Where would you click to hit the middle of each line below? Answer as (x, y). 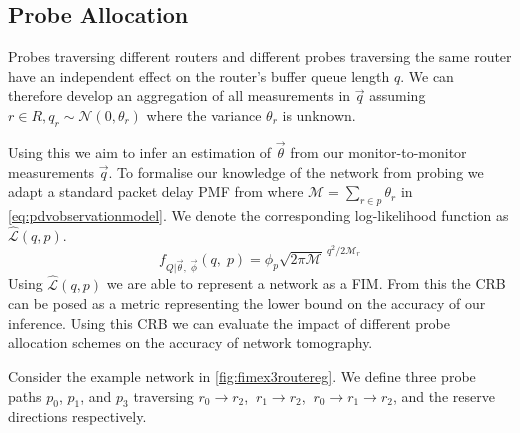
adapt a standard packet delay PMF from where (156, 191)
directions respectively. (77, 416)
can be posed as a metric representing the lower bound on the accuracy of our (247, 303)
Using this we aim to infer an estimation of (140, 152)
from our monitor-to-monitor (378, 152)
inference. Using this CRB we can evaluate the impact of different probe (229, 322)
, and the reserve (443, 395)
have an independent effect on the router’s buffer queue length (199, 75)
